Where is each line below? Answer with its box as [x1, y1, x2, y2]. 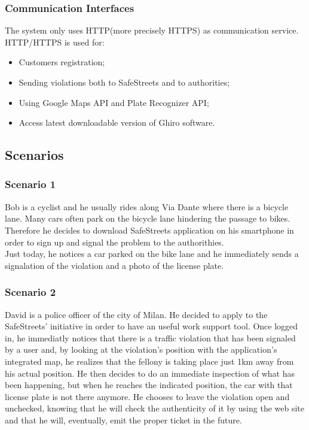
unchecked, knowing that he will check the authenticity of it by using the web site [5, 402, 305, 414]
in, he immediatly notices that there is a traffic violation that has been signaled [5, 331, 296, 344]
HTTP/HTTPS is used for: [5, 35, 105, 48]
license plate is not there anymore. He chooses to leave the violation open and [5, 390, 290, 402]
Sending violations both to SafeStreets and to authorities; [19, 76, 230, 88]
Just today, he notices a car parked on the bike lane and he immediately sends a [5, 247, 299, 260]
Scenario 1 [5, 177, 56, 192]
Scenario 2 [5, 284, 56, 299]
